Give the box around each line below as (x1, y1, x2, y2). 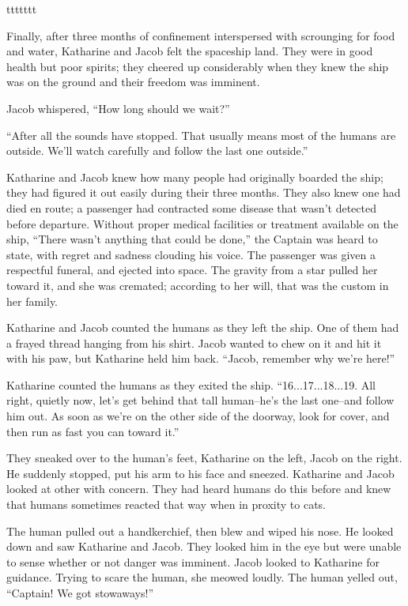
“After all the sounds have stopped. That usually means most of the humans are (6, 126, 396, 143)
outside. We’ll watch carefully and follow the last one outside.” (6, 142, 308, 159)
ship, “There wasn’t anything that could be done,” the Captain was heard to (6, 231, 378, 247)
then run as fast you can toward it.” (6, 423, 179, 439)
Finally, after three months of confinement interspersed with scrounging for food (6, 27, 395, 43)
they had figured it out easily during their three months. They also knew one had (6, 184, 401, 201)
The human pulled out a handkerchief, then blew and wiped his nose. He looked (6, 522, 394, 539)
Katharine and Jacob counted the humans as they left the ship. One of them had (6, 319, 399, 336)
